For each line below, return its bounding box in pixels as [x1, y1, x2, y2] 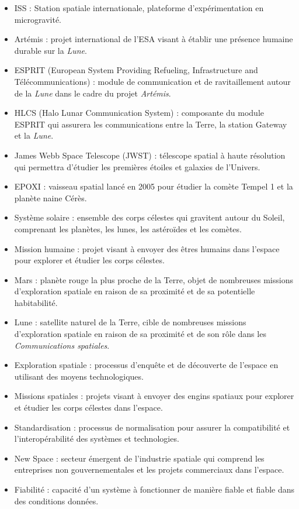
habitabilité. [14, 296, 58, 308]
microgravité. [14, 13, 61, 25]
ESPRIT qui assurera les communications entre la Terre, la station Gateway [14, 118, 287, 130]
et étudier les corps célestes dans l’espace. [14, 401, 163, 414]
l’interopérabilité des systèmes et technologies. [14, 432, 179, 445]
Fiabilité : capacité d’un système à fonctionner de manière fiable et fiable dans [14, 483, 295, 495]
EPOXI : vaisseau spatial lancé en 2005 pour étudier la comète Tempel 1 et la [14, 180, 293, 192]
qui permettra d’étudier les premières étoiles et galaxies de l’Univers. [14, 160, 260, 173]
